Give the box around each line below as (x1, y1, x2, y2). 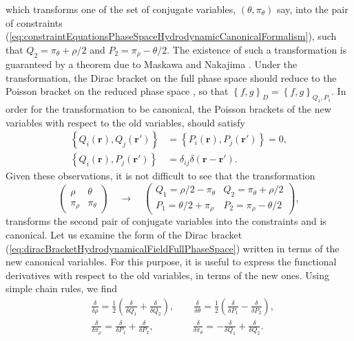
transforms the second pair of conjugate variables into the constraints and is (6, 214, 326, 228)
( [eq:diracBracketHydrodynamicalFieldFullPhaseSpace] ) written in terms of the (6, 241, 340, 255)
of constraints (6, 15, 63, 30)
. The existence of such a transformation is (167, 42, 347, 56)
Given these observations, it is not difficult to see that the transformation (6, 168, 315, 183)
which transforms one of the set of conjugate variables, (6, 2, 236, 16)
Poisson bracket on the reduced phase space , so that (6, 84, 229, 98)
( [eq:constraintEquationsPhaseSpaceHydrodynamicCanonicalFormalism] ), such (6, 29, 337, 43)
